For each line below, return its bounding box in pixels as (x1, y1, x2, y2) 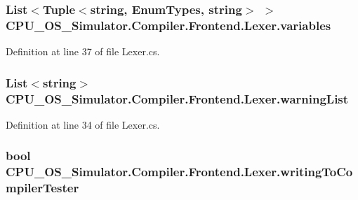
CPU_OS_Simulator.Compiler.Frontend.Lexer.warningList (6, 90, 349, 107)
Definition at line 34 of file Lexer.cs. (6, 117, 160, 131)
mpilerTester (6, 179, 79, 197)
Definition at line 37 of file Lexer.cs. (6, 44, 160, 59)
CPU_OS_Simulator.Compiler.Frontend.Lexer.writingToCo (6, 163, 353, 180)
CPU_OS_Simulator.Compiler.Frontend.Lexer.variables (6, 16, 331, 34)
